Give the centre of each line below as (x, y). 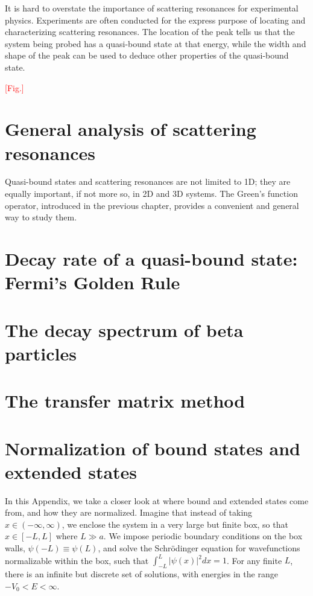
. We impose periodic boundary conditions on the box (203, 536)
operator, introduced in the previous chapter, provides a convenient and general (152, 205)
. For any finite (254, 560)
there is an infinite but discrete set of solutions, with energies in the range (141, 573)
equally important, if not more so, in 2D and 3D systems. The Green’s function (151, 194)
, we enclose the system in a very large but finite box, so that (175, 524)
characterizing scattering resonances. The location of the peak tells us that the (150, 32)
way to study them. (41, 217)
